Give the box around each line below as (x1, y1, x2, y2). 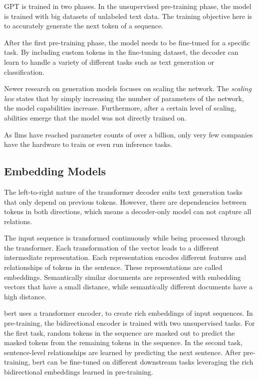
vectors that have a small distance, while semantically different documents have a (4, 281, 253, 292)
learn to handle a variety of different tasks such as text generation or (4, 56, 214, 67)
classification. (4, 66, 45, 77)
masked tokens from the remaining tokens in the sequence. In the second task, (4, 337, 243, 348)
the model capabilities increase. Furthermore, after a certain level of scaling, (4, 103, 237, 113)
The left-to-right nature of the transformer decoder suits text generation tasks (4, 186, 243, 197)
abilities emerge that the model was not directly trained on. (4, 112, 187, 123)
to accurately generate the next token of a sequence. (4, 20, 164, 31)
